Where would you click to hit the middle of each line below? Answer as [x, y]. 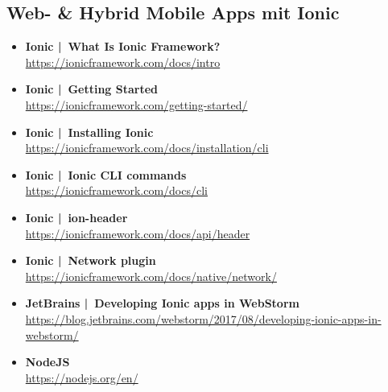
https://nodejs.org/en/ [82, 377]
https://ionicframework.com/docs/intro [123, 62]
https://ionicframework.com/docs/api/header [138, 233]
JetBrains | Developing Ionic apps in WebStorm [162, 303]
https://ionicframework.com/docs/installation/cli [147, 148]
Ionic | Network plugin [91, 260]
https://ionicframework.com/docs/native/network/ [151, 276]
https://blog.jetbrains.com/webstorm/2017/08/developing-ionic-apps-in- [203, 318]
